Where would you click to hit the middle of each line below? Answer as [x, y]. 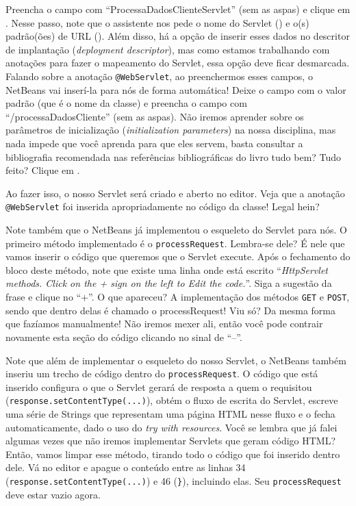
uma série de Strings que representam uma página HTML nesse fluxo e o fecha [170, 414]
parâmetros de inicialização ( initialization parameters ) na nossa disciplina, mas [171, 130]
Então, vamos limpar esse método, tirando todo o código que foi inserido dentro [173, 454]
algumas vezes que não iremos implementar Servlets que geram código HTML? [171, 441]
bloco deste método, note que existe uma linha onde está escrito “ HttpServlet [167, 269]
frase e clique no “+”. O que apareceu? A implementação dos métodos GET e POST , [178, 297]
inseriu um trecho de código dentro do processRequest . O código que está [162, 374]
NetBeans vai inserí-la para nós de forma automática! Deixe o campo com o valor [176, 89]
